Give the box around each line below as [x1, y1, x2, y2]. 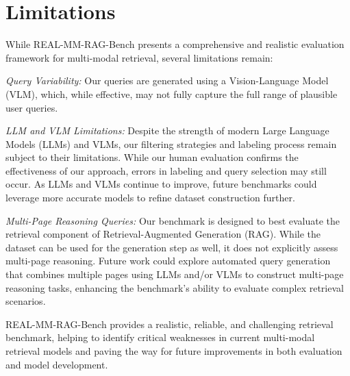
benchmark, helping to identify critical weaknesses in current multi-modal [5, 330, 315, 344]
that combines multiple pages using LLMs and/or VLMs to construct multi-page [5, 267, 344, 281]
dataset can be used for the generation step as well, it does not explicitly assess [5, 240, 338, 254]
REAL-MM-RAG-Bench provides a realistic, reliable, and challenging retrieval [5, 316, 334, 331]
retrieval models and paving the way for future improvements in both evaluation [5, 344, 342, 358]
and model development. [5, 357, 108, 371]
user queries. [5, 100, 58, 114]
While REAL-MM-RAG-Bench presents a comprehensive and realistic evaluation [5, 37, 345, 51]
